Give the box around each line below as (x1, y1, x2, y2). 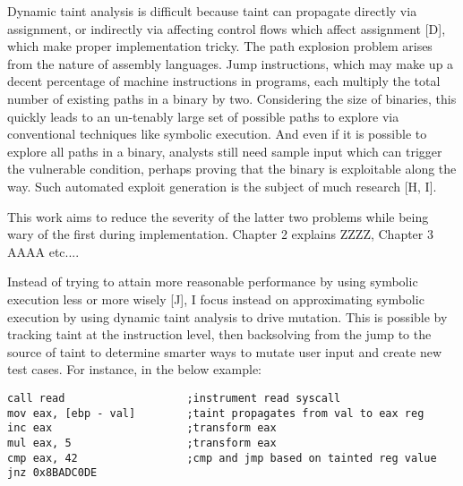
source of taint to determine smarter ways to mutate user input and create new (7, 342, 442, 361)
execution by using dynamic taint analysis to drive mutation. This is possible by (7, 307, 448, 326)
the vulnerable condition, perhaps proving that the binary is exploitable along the (7, 159, 457, 178)
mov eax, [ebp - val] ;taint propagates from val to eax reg (7, 406, 424, 420)
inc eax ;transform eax (7, 422, 277, 435)
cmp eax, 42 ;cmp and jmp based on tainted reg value (7, 451, 437, 465)
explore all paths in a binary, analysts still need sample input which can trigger (7, 141, 442, 160)
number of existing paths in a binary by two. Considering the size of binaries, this (7, 89, 457, 107)
